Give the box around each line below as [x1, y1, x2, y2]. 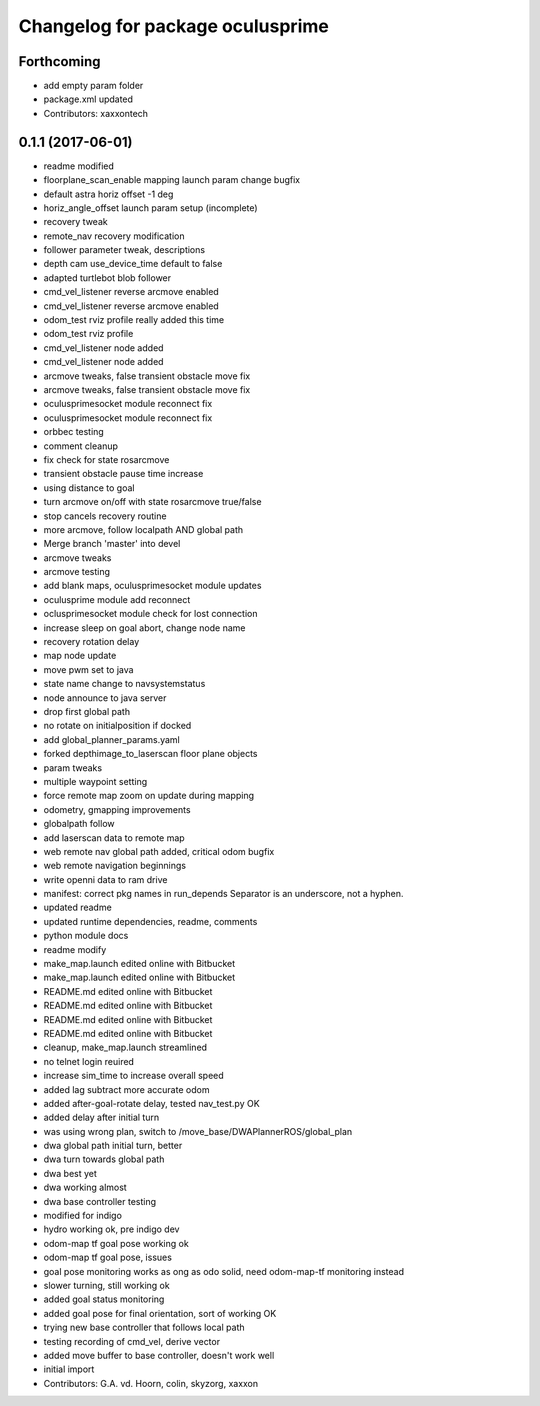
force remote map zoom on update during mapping [43, 790, 255, 802]
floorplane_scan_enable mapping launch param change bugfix [43, 174, 301, 186]
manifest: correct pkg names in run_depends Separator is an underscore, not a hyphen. [43, 888, 404, 900]
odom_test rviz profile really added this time [43, 314, 225, 326]
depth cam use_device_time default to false [43, 258, 223, 270]
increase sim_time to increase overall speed [43, 1070, 224, 1082]
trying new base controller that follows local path [43, 1321, 245, 1334]
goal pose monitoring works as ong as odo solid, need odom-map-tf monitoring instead [43, 1265, 405, 1277]
